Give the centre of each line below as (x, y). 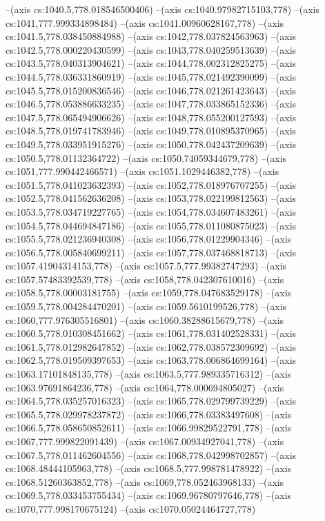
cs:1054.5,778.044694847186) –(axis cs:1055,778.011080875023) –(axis (151, 225)
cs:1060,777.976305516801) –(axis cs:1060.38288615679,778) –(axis (145, 319)
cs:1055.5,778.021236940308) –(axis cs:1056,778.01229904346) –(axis (149, 239)
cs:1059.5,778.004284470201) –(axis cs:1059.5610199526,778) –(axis (146, 306)
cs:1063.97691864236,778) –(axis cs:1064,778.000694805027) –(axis (145, 387)
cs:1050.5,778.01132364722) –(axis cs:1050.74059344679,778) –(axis (146, 157)
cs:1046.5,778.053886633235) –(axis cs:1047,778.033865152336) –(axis (151, 104)
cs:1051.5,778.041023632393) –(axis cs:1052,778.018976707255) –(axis (151, 184)
